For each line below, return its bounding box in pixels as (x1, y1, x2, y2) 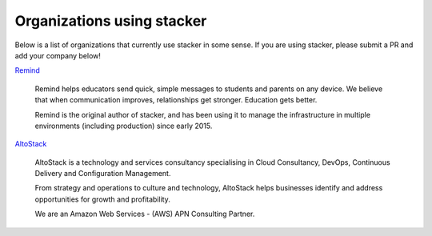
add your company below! (14, 50, 102, 60)
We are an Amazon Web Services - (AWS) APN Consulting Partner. (34, 209, 255, 219)
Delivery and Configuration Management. (34, 169, 171, 178)
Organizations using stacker (14, 12, 207, 30)
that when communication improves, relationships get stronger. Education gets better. (34, 95, 318, 105)
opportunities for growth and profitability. (34, 194, 171, 204)
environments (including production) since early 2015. (34, 121, 213, 130)
